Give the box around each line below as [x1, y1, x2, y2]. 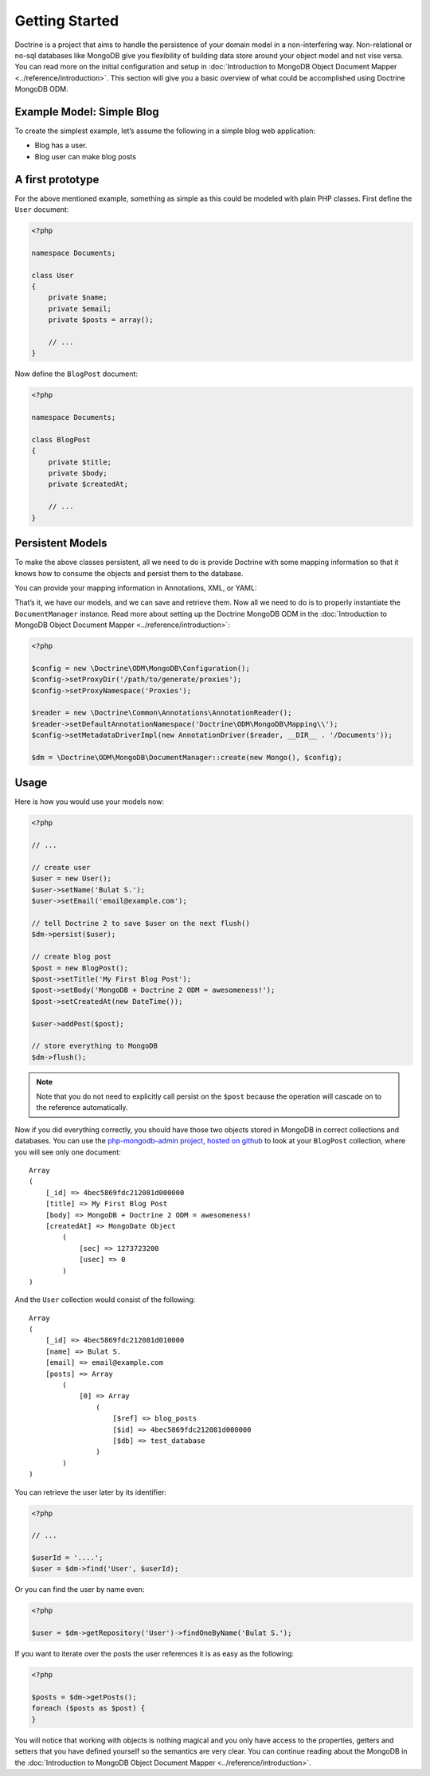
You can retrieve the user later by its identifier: [14, 1487, 167, 1497]
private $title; [48, 457, 111, 466]
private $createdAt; [48, 480, 129, 489]
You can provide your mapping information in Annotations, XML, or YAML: [14, 582, 257, 593]
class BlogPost [31, 435, 91, 444]
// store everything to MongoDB [31, 1041, 158, 1051]
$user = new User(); [31, 874, 111, 884]
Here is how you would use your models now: [14, 797, 165, 806]
